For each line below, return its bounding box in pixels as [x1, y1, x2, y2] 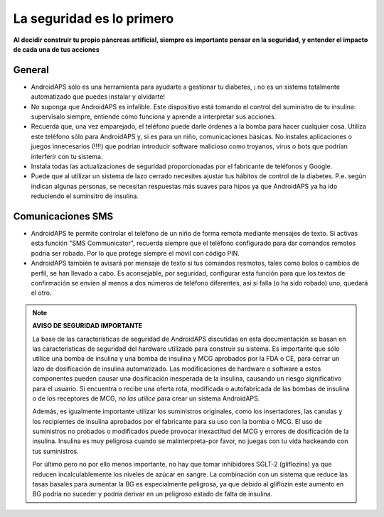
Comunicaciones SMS [13, 210, 114, 222]
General [13, 64, 50, 76]
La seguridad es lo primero [13, 11, 174, 26]
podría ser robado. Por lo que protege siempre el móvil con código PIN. [31, 249, 240, 257]
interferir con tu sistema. [31, 152, 103, 160]
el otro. [31, 288, 52, 298]
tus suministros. [32, 447, 79, 455]
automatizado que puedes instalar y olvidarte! [31, 92, 166, 101]
